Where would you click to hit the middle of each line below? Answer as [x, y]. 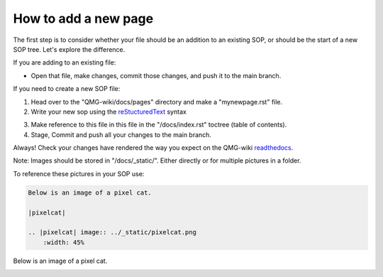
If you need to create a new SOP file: [67, 89]
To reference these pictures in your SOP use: [79, 173]
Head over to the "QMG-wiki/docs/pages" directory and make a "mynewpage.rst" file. [157, 102]
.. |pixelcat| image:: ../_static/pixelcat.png [112, 232]
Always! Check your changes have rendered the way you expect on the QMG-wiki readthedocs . [153, 148]
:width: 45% [64, 242]
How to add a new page [83, 18]
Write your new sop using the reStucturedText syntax [109, 112]
